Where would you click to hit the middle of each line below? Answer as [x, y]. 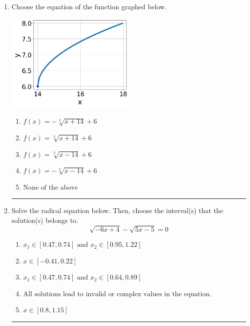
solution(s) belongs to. [45, 220]
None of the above [51, 187]
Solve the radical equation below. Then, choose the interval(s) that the [117, 210]
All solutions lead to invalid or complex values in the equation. [117, 294]
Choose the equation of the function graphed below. [89, 6]
